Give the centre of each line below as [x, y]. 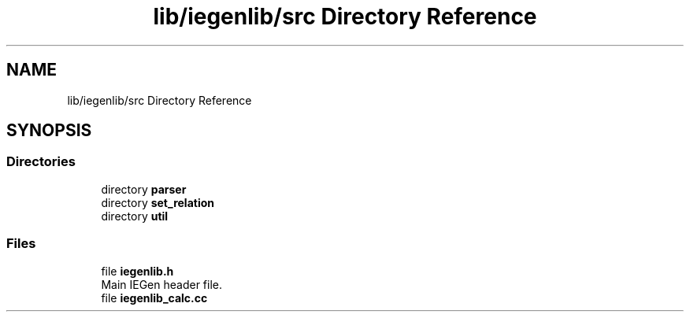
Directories [41, 162]
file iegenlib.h [137, 271]
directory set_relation [158, 202]
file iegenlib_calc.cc [154, 298]
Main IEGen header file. [162, 284]
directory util [135, 216]
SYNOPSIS [49, 131]
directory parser [144, 189]
